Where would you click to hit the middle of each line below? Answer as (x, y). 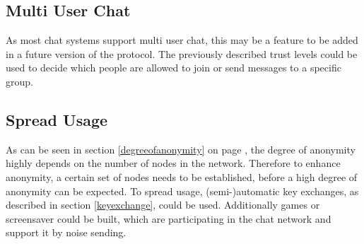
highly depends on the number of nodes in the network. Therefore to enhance (173, 163)
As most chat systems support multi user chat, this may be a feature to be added (182, 40)
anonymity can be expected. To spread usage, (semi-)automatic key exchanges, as (182, 191)
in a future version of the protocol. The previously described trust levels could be (182, 53)
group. (19, 81)
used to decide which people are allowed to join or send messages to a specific (174, 68)
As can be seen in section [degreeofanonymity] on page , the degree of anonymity (181, 149)
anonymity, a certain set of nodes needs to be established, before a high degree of (182, 176)
